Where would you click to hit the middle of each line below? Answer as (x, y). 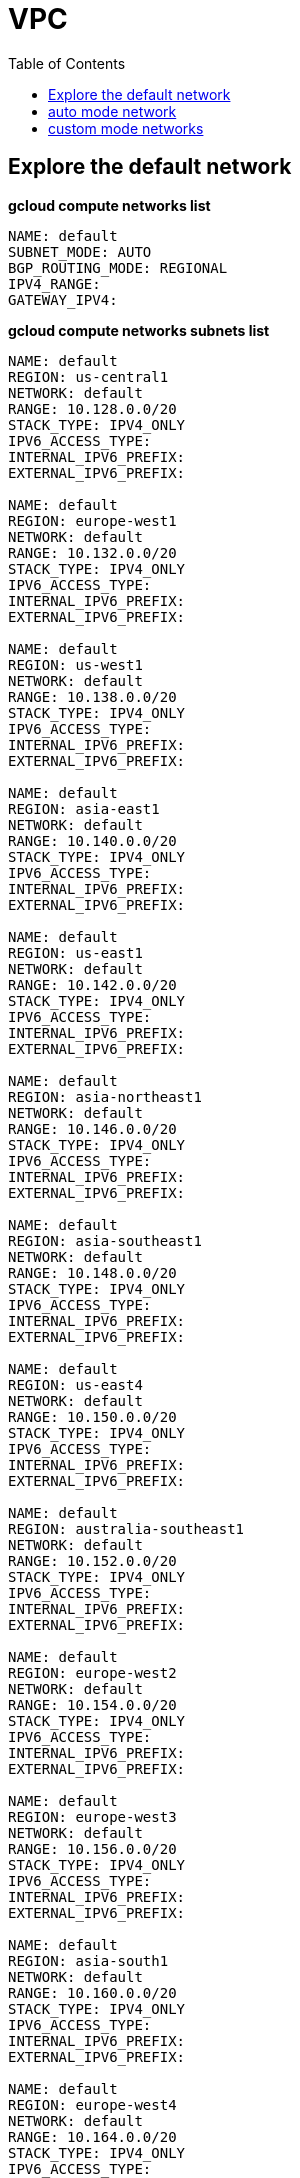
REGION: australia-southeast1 (126, 1528)
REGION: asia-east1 (84, 808)
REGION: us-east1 (75, 952)
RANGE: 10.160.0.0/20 (92, 1992)
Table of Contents (67, 63)
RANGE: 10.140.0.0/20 (92, 840)
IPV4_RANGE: (54, 283)
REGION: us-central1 (88, 376)
